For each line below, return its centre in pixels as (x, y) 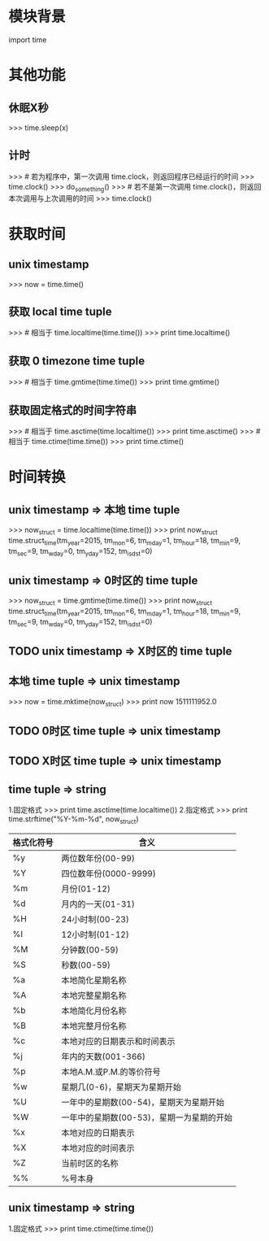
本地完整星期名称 (94, 995)
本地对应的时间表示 (98, 1147)
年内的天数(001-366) (104, 1056)
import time (28, 39)
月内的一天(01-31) (98, 904)
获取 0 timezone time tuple (77, 361)
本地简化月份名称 (94, 1011)
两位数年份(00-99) (98, 858)
